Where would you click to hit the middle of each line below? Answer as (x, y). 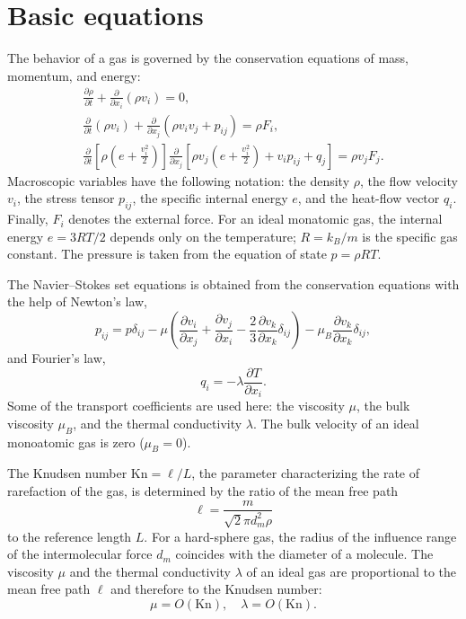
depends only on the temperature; (203, 236)
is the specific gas (410, 236)
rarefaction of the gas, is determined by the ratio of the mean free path (203, 490)
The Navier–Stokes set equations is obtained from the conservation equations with (233, 283)
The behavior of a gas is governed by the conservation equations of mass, (208, 58)
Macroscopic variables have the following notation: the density (179, 180)
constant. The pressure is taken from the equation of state (167, 254)
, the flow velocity (409, 180)
